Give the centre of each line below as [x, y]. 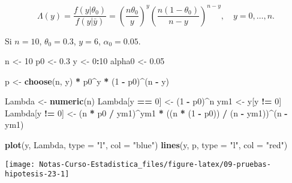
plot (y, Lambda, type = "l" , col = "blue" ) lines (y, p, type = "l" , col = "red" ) [146, 145]
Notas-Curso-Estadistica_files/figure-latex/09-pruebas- [155, 164]
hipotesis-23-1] [37, 174]
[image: [20, 164]
